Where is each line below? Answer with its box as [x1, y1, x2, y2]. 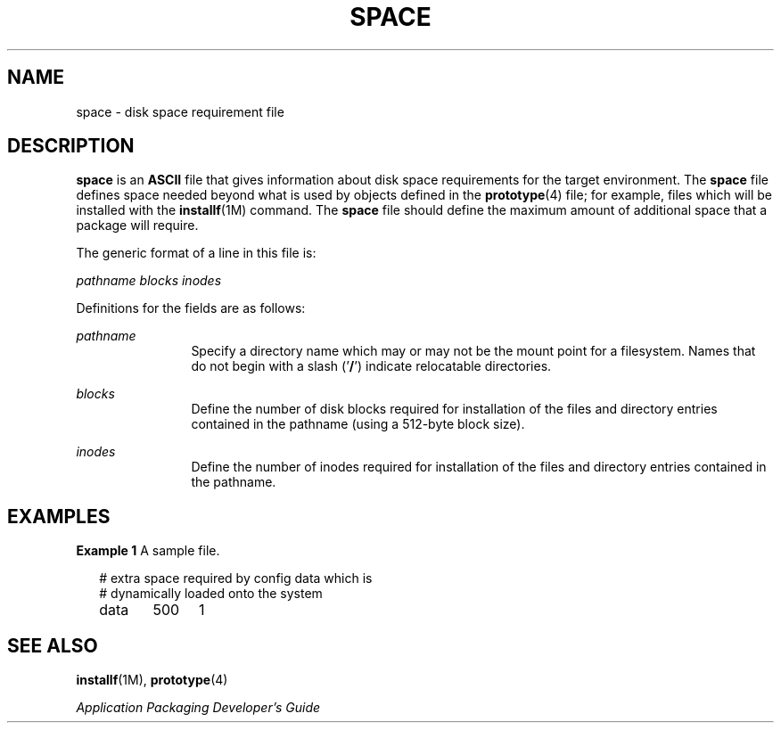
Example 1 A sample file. [76, 543, 220, 559]
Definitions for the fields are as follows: [76, 300, 306, 316]
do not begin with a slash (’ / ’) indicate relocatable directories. [191, 358, 552, 374]
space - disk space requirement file [76, 103, 284, 119]
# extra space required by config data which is [99, 570, 373, 586]
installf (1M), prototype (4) [76, 672, 228, 688]
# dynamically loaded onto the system [99, 586, 323, 602]
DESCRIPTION [7, 135, 135, 158]
